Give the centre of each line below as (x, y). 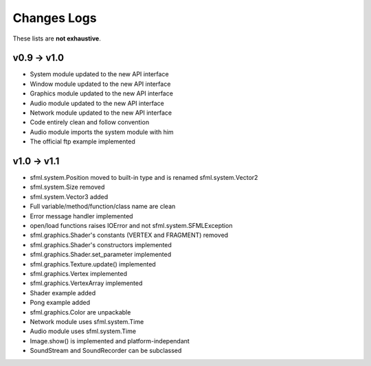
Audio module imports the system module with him (102, 132)
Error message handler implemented (81, 216)
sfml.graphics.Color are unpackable (80, 312)
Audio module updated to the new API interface (97, 103)
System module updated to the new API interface (99, 74)
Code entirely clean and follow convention (90, 122)
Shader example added (63, 293)
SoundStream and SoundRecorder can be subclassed (106, 351)
